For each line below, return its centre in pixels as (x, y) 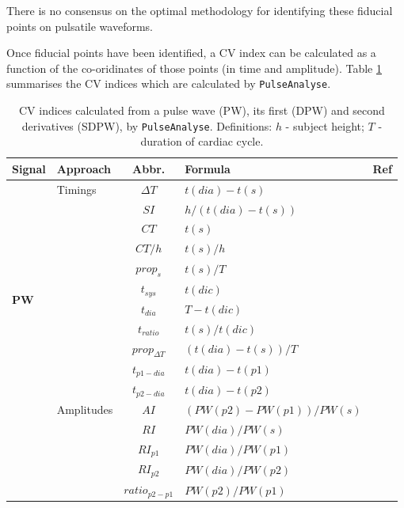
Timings (76, 189)
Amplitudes (85, 409)
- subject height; (325, 125)
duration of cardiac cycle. (202, 141)
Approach (84, 168)
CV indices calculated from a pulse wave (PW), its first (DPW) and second (202, 110)
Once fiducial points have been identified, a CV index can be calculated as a (191, 53)
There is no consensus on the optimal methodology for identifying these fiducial (200, 10)
